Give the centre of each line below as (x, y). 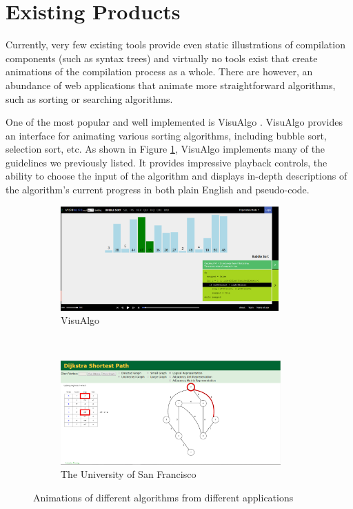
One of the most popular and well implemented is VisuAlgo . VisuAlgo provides (174, 122)
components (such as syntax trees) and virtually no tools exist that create (162, 58)
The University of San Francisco (129, 474)
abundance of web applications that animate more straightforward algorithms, (171, 85)
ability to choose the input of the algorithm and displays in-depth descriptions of (176, 176)
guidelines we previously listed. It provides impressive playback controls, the (167, 162)
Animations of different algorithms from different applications (163, 497)
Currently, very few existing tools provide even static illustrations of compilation (175, 45)
